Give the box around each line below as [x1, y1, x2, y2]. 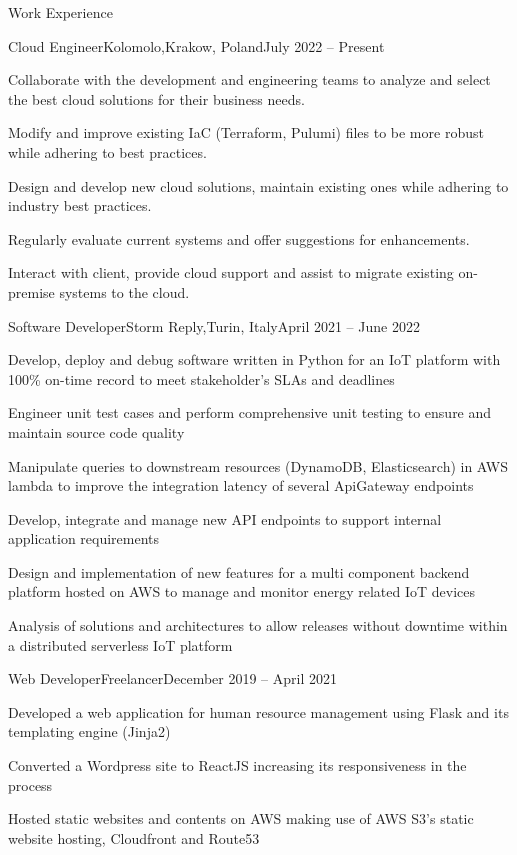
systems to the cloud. [59, 281, 190, 302]
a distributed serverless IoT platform [8, 634, 233, 655]
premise [8, 281, 55, 302]
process [8, 774, 53, 795]
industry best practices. [8, 195, 152, 216]
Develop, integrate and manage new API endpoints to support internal [8, 508, 442, 529]
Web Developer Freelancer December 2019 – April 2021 [8, 668, 337, 689]
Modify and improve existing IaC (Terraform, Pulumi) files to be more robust [8, 122, 484, 143]
